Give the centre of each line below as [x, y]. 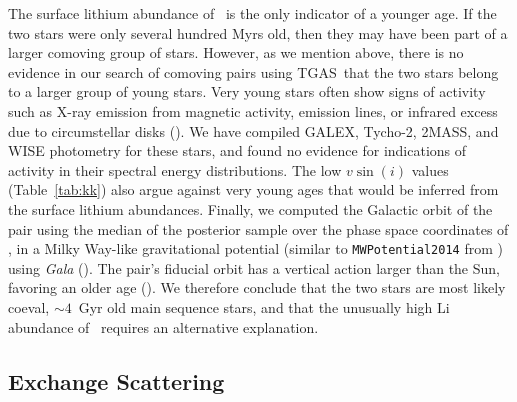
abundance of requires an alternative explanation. [163, 326]
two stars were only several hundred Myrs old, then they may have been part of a [258, 32]
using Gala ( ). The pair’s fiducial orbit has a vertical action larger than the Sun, [254, 267]
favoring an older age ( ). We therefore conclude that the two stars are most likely [257, 287]
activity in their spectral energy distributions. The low [175, 169]
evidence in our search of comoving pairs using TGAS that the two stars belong [253, 71]
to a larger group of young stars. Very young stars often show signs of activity [247, 91]
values [430, 169]
